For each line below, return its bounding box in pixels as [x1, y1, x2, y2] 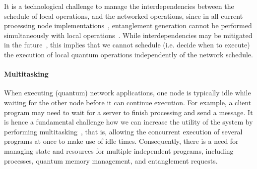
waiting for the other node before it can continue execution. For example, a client [4, 97, 252, 107]
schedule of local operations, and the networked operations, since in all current [4, 10, 243, 21]
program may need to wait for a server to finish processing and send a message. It [4, 107, 253, 117]
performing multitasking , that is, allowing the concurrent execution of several [4, 126, 243, 136]
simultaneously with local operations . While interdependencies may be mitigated [4, 30, 253, 40]
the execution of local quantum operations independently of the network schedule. [4, 49, 253, 59]
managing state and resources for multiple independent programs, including [4, 145, 234, 156]
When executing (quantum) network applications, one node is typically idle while [4, 87, 251, 98]
